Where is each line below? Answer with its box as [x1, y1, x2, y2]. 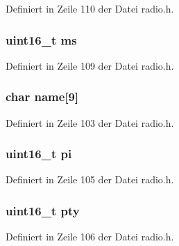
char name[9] [6, 88, 79, 105]
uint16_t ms [6, 31, 77, 48]
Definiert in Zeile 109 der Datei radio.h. [6, 58, 174, 72]
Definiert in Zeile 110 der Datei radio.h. [6, 1, 174, 15]
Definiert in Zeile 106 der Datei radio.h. [6, 229, 174, 244]
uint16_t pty [6, 201, 80, 219]
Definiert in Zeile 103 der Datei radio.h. [6, 115, 174, 130]
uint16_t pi [6, 145, 72, 162]
